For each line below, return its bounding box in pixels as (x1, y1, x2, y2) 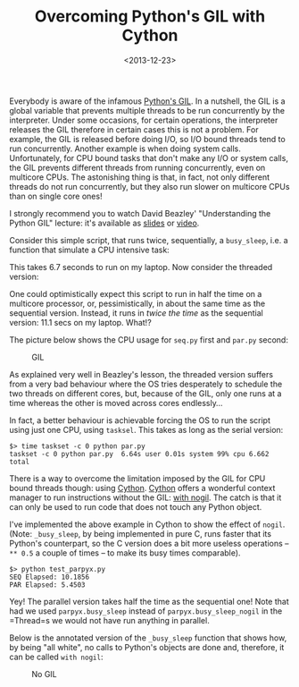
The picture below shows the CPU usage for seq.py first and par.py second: (9, 334, 288, 345)
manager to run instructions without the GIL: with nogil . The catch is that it (9, 492, 282, 503)
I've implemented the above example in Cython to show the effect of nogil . (9, 519, 286, 530)
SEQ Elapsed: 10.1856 (9, 572, 90, 581)
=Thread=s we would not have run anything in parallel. (9, 615, 210, 625)
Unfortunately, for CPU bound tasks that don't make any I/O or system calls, (9, 152, 288, 163)
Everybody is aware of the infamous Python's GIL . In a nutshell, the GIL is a (9, 96, 286, 106)
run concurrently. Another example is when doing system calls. (9, 143, 241, 154)
